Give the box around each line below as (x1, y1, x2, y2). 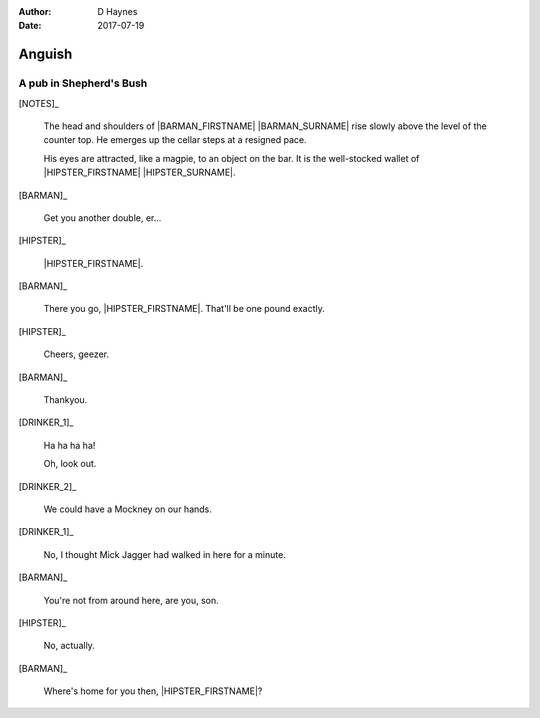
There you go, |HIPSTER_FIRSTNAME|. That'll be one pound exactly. (43, 303, 325, 315)
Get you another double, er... (43, 211, 162, 224)
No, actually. (43, 640, 95, 652)
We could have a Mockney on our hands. (43, 503, 212, 515)
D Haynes (97, 6, 138, 17)
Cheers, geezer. (43, 348, 110, 360)
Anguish (18, 46, 73, 63)
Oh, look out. (43, 458, 97, 470)
